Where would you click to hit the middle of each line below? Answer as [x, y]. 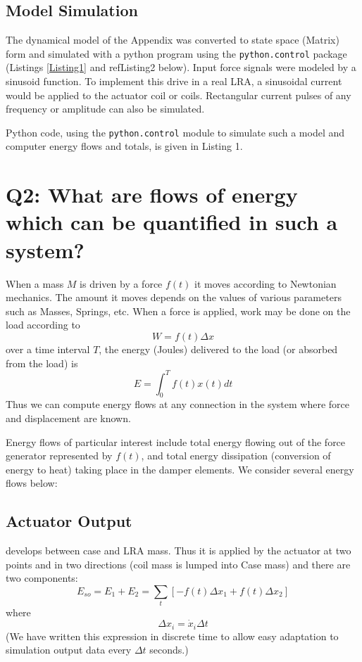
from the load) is [42, 363]
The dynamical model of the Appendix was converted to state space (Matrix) [173, 40]
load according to [43, 325]
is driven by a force [121, 283]
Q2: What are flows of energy [152, 195]
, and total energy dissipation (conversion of [236, 456]
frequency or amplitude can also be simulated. [105, 109]
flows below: [32, 483]
